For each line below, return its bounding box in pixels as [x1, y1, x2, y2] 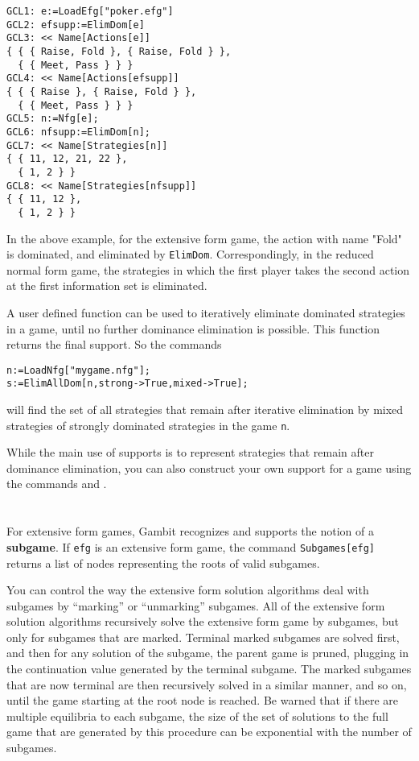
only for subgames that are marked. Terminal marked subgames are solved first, [6, 628, 400, 645]
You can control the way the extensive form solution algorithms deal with [6, 581, 369, 598]
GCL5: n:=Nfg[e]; [6, 113, 99, 125]
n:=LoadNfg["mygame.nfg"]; [6, 364, 150, 376]
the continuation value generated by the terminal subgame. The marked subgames [6, 660, 412, 677]
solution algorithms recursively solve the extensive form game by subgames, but [6, 613, 399, 630]
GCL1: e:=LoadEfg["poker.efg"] [6, 6, 174, 17]
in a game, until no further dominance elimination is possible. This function [6, 320, 380, 337]
